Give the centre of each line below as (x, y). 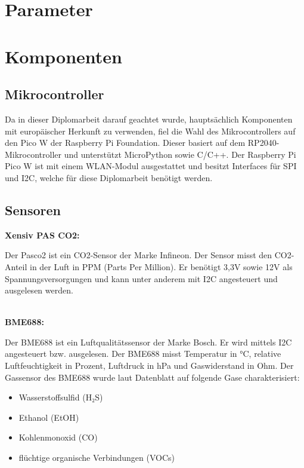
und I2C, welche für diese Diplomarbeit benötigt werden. (109, 177)
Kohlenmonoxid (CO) (58, 437)
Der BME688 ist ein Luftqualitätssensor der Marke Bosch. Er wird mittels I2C (148, 342)
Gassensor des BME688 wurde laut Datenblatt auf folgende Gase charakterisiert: (152, 377)
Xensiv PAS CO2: (42, 235)
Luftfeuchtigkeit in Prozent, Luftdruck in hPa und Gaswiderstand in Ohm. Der (149, 365)
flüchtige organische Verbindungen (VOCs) (97, 458)
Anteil (16, 266)
